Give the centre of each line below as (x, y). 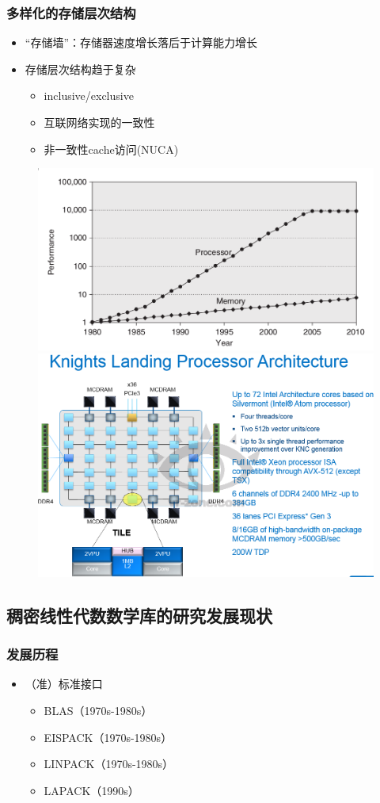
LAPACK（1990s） (91, 790)
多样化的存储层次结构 (71, 12)
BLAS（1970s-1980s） (98, 710)
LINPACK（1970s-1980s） (109, 764)
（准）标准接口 (64, 684)
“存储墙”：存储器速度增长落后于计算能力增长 (141, 42)
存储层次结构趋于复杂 (80, 69)
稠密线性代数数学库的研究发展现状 (139, 615)
